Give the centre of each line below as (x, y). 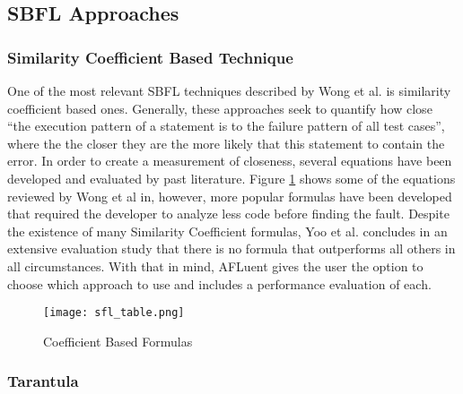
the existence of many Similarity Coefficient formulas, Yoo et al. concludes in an (227, 231)
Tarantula (43, 381)
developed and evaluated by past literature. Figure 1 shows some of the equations (231, 178)
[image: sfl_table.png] (114, 313)
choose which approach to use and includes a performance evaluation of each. (219, 283)
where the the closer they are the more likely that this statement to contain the (226, 143)
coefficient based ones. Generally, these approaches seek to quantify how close (220, 108)
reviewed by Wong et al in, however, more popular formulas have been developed (230, 196)
